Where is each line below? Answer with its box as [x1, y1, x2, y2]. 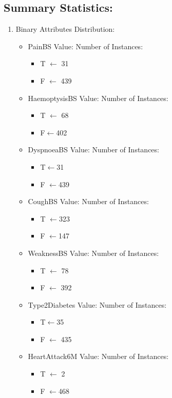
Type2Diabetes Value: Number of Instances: [28, 299, 167, 310]
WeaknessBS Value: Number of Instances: [28, 247, 159, 258]
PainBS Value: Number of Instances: [28, 41, 143, 51]
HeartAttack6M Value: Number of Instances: [28, 351, 169, 362]
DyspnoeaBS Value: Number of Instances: [28, 144, 159, 155]
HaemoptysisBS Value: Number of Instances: [28, 92, 168, 103]
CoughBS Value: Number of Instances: [28, 196, 149, 207]
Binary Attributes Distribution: [15, 24, 115, 34]
